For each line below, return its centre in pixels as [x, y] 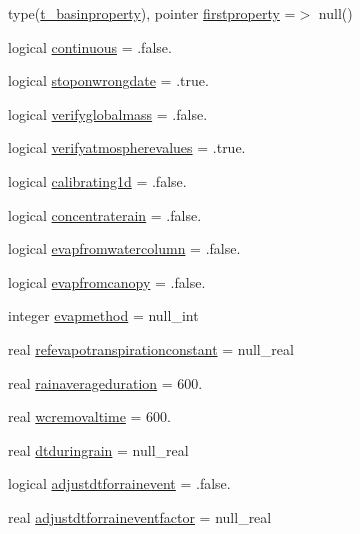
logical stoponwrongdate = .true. [108, 80]
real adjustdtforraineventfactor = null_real [140, 516]
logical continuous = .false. [90, 46]
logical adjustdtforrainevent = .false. [119, 483]
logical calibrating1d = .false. [97, 180]
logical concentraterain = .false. [105, 214]
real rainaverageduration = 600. [105, 382]
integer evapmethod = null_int [103, 315]
